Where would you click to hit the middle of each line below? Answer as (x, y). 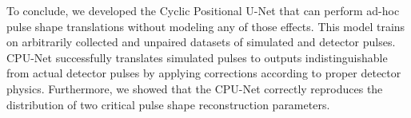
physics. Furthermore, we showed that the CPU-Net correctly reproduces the (195, 88)
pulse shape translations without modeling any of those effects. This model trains (206, 26)
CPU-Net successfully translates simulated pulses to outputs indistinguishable (197, 57)
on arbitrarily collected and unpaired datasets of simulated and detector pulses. (201, 42)
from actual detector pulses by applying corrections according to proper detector (204, 73)
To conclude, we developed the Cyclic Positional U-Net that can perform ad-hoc (203, 10)
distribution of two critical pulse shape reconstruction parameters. (168, 104)
